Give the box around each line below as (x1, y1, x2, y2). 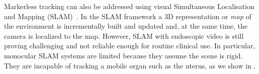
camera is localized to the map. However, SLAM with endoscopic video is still (4, 30, 244, 41)
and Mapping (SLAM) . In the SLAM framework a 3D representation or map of (4, 11, 251, 21)
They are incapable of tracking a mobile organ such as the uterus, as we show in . (4, 60, 256, 70)
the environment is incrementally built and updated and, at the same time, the (4, 21, 248, 31)
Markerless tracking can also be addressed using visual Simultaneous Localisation (4, 1, 254, 11)
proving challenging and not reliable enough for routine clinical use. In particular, (4, 40, 255, 51)
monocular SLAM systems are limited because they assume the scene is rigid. (4, 50, 243, 60)
